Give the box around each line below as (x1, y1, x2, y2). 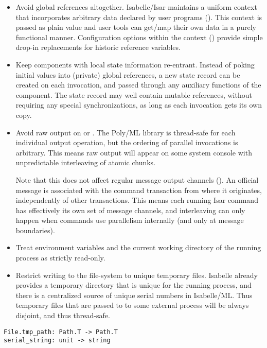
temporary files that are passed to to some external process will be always (15, 300, 249, 310)
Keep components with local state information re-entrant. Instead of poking (15, 59, 255, 69)
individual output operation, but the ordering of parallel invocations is (15, 137, 238, 148)
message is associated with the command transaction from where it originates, (15, 184, 262, 195)
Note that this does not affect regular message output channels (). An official (15, 174, 259, 185)
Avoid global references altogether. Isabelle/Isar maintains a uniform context (15, 2, 257, 12)
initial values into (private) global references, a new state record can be (15, 69, 240, 80)
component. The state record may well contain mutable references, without (15, 89, 252, 100)
